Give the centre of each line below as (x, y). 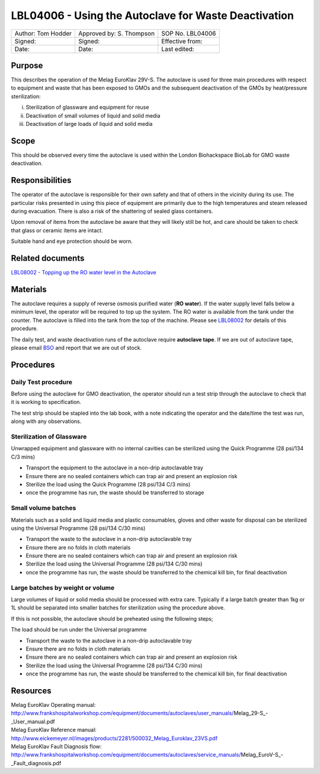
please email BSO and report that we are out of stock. (76, 347)
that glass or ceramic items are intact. (57, 230)
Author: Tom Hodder (43, 33)
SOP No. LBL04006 (188, 33)
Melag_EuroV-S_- (262, 755)
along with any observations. (46, 421)
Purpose (27, 65)
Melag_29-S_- (251, 713)
